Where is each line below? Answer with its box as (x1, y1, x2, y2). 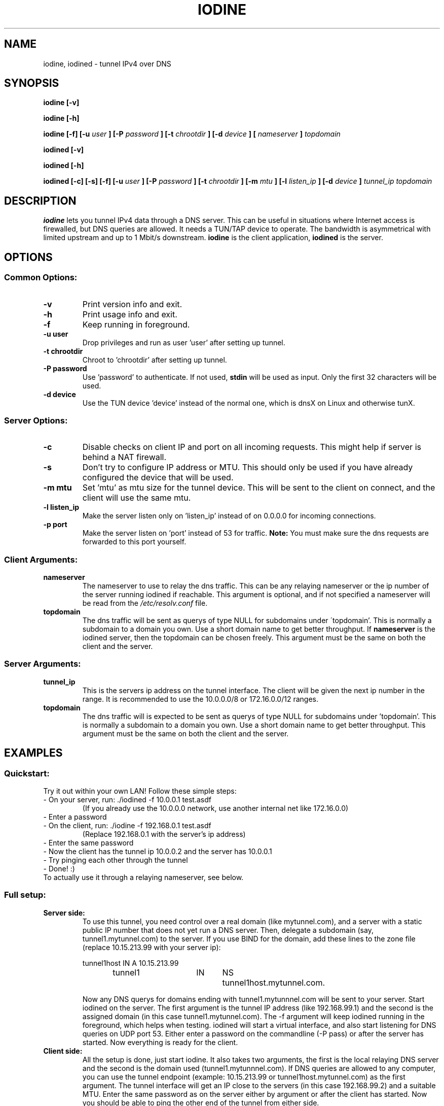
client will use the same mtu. (82, 493, 191, 503)
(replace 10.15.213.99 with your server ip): (82, 942, 221, 952)
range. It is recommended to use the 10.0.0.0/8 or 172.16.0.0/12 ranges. (82, 694, 318, 703)
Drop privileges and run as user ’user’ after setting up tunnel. (82, 338, 285, 347)
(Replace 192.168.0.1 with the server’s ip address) (82, 829, 246, 838)
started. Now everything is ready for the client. (82, 1037, 238, 1047)
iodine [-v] (43, 98, 80, 107)
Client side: (43, 1046, 83, 1055)
